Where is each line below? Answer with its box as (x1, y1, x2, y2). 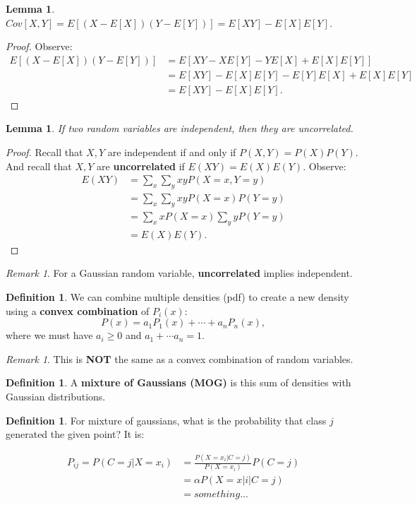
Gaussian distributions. (6, 388, 106, 403)
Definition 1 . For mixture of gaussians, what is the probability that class (6, 412, 327, 427)
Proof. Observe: (6, 39, 73, 54)
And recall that (6, 158, 72, 173)
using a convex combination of (6, 303, 150, 318)
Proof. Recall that (6, 145, 83, 160)
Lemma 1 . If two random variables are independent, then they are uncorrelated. (6, 121, 353, 136)
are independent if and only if (107, 145, 236, 160)
